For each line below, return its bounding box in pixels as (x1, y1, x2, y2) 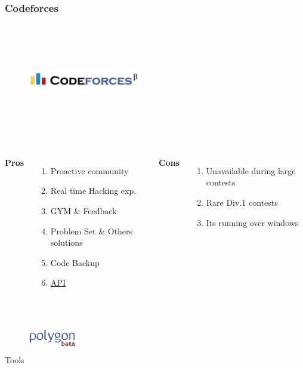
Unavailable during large (206, 164, 296, 177)
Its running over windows (206, 216, 299, 228)
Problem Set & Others (50, 224, 133, 237)
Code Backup (50, 256, 100, 268)
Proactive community (50, 164, 129, 177)
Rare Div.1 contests (206, 196, 278, 208)
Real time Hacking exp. (50, 184, 137, 197)
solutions (50, 236, 83, 249)
